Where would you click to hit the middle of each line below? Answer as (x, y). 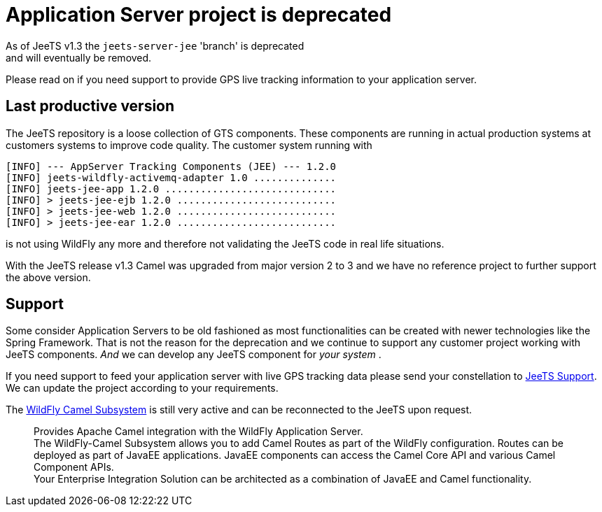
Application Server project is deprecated (199, 15)
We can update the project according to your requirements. (142, 388)
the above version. (48, 277)
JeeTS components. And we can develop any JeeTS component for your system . (194, 355)
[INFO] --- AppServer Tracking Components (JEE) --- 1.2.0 (171, 166)
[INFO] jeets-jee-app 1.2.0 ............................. (171, 189)
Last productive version (90, 106)
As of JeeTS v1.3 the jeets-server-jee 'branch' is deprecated (155, 45)
